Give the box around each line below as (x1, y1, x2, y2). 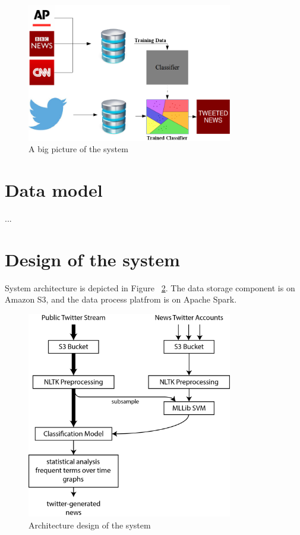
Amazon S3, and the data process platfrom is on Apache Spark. (5, 293, 237, 306)
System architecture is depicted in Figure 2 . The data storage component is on (5, 281, 295, 294)
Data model (5, 178, 103, 202)
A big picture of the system (29, 143, 128, 155)
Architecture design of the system (29, 518, 151, 531)
